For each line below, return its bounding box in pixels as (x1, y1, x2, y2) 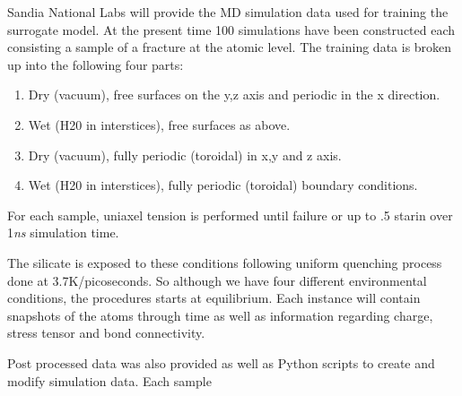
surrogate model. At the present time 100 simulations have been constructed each (7, 20, 456, 39)
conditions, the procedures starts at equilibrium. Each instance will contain (7, 288, 421, 307)
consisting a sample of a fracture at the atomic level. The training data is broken (7, 38, 452, 56)
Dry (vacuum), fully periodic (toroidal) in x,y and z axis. (28, 145, 342, 164)
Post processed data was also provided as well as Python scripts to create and (7, 353, 435, 372)
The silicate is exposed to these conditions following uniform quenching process (7, 253, 442, 271)
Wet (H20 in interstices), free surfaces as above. (28, 115, 291, 133)
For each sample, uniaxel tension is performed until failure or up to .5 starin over (7, 205, 453, 224)
